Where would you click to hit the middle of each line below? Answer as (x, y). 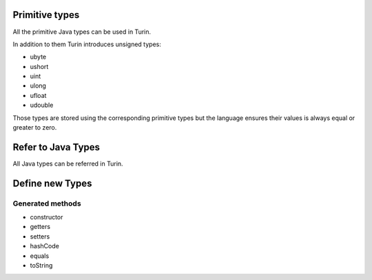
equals (40, 256)
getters (40, 227)
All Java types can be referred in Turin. (68, 163)
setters (40, 236)
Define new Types (52, 183)
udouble (42, 105)
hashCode (45, 246)
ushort (39, 66)
